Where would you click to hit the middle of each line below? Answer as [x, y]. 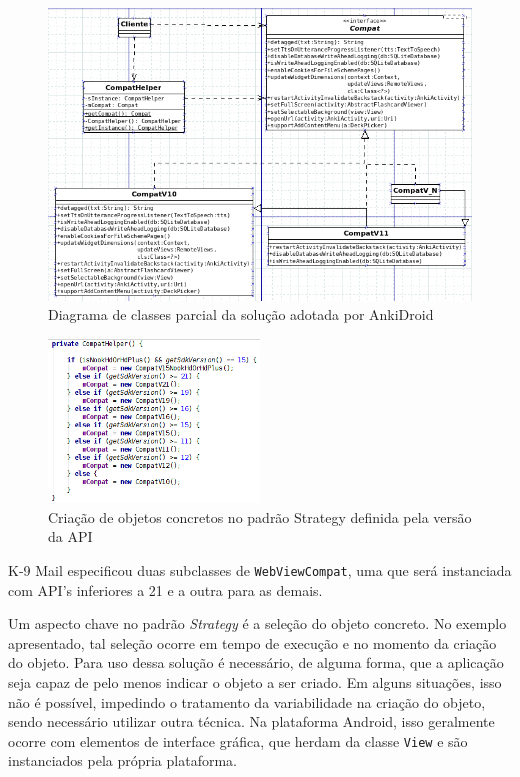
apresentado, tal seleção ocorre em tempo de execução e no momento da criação [252, 642]
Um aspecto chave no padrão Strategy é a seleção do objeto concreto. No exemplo [257, 623]
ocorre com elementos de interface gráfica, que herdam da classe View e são [238, 740]
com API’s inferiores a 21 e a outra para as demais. [165, 589]
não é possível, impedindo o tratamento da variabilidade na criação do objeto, [247, 701]
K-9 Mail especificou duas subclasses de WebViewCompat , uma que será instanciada [260, 569]
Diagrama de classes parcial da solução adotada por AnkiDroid [241, 314]
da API [70, 536]
